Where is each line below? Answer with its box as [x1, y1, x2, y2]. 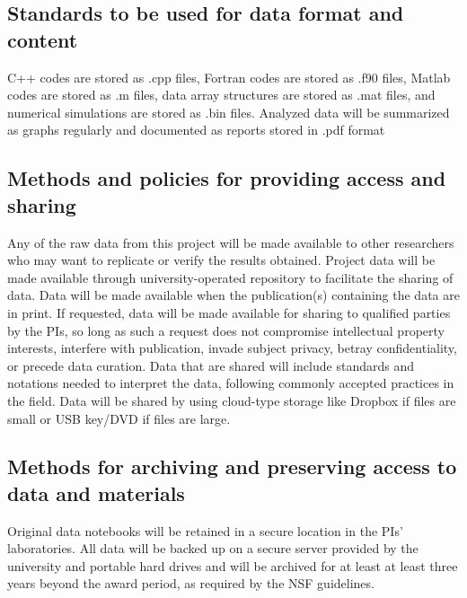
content [7, 25, 78, 53]
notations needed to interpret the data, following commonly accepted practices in [7, 374, 454, 392]
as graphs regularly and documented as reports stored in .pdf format [7, 120, 385, 139]
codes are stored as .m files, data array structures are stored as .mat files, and [7, 85, 436, 104]
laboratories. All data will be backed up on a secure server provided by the [7, 539, 419, 558]
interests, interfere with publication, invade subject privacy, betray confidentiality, [7, 339, 457, 357]
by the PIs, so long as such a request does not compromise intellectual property [7, 321, 445, 339]
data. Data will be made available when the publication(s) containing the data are [7, 286, 460, 304]
